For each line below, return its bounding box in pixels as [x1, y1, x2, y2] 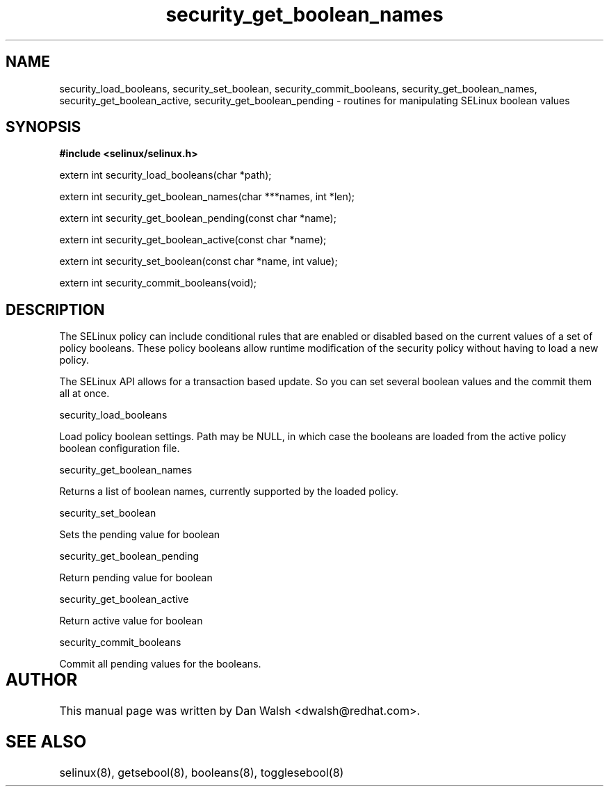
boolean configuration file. [59, 442, 180, 455]
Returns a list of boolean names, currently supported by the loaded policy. [59, 485, 399, 498]
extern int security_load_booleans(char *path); [59, 169, 272, 181]
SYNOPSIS [6, 118, 81, 136]
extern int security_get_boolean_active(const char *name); [59, 234, 327, 246]
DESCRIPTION [6, 300, 105, 318]
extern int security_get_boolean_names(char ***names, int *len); [59, 191, 355, 203]
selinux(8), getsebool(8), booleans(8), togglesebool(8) [59, 766, 344, 779]
